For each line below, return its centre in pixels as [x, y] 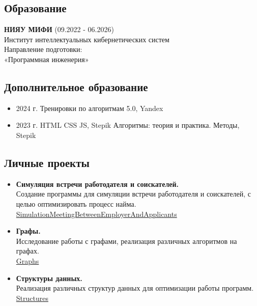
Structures [32, 298]
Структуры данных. [49, 278]
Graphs [27, 260]
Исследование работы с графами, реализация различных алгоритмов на [126, 241]
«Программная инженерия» [47, 59]
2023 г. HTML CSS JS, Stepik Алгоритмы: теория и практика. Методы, [128, 125]
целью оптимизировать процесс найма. [76, 203]
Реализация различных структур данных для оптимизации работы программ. [135, 288]
